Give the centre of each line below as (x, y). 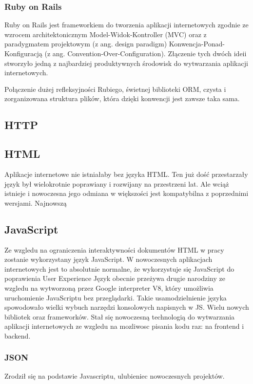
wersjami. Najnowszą (36, 203)
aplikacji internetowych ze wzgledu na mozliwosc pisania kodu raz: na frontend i (124, 326)
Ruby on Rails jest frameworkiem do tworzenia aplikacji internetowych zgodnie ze (126, 25)
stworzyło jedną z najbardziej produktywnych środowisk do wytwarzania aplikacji (126, 63)
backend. (18, 335)
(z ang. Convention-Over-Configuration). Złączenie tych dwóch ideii (146, 53)
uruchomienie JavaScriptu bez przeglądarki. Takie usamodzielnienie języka (116, 297)
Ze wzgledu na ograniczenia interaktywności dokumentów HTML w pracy (114, 249)
